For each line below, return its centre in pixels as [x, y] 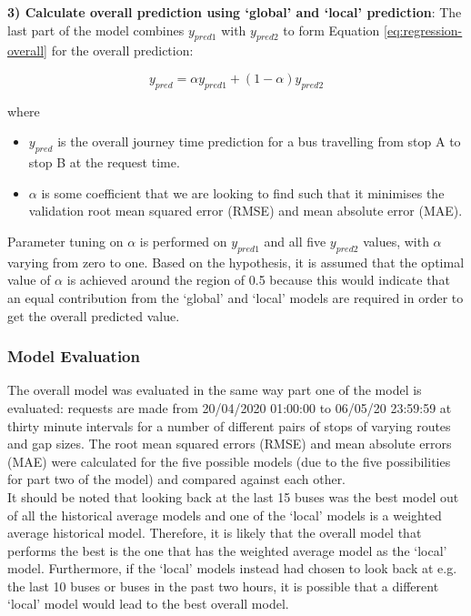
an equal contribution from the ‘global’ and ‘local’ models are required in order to [235, 297]
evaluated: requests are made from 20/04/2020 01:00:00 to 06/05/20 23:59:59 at [230, 407]
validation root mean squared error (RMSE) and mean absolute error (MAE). [246, 211]
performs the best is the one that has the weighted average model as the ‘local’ [227, 550]
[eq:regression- [423, 30]
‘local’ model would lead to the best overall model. [148, 604]
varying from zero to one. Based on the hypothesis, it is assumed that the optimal [236, 262]
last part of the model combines [96, 30]
